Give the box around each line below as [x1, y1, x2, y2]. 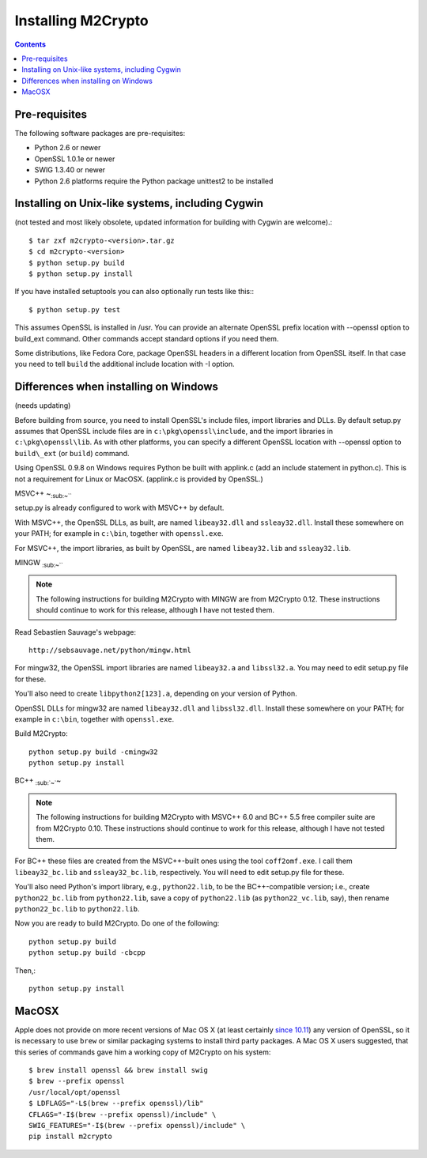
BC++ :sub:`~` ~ [14, 775, 62, 787]
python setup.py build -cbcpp [28, 949, 146, 957]
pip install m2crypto [28, 1132, 112, 1141]
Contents [14, 40, 47, 49]
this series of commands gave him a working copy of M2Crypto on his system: [14, 1047, 271, 1057]
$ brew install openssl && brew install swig [28, 1066, 209, 1074]
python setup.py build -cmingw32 [28, 747, 158, 756]
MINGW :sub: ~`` [14, 557, 63, 569]
